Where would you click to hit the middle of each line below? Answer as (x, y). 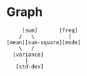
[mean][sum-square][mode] (43, 42)
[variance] (28, 55)
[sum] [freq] (50, 30)
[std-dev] (30, 66)
